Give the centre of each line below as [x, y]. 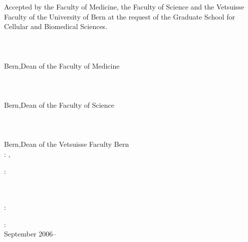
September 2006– [30, 234]
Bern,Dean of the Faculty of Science [59, 104]
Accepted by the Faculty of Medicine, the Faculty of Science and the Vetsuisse [124, 7]
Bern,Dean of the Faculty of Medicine [62, 65]
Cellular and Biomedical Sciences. [56, 26]
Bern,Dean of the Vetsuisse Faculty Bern [67, 144]
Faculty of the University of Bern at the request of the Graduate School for [119, 16]
